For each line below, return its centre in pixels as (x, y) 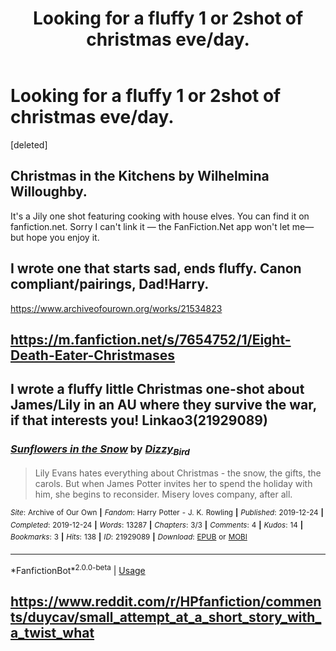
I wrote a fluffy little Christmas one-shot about (157, 389)
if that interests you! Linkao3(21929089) (139, 420)
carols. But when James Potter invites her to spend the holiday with (173, 483)
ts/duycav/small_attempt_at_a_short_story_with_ (166, 617)
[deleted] (29, 144)
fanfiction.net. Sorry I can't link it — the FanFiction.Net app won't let (150, 226)
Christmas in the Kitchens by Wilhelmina (140, 176)
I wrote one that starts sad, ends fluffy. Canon (156, 268)
